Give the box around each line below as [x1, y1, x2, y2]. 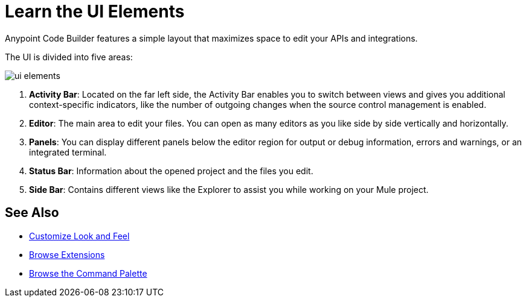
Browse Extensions [29, 249, 105, 260]
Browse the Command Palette [29, 268, 147, 278]
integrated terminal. [29, 146, 107, 157]
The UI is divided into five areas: [5, 51, 133, 62]
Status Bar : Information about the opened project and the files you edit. [29, 165, 313, 176]
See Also [5, 205, 59, 221]
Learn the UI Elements [5, 1, 185, 22]
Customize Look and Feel [29, 230, 130, 241]
